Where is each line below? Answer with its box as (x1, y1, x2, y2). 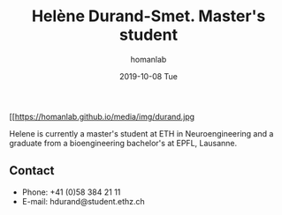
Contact (9, 163, 55, 178)
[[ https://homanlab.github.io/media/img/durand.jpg (9, 111, 195, 122)
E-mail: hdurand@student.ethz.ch (21, 196, 146, 206)
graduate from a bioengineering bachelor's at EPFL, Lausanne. (9, 137, 238, 148)
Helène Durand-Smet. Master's (31, 6, 266, 26)
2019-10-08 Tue (118, 70, 179, 81)
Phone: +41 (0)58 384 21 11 (21, 187, 121, 197)
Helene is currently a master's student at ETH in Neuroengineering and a (9, 128, 274, 138)
